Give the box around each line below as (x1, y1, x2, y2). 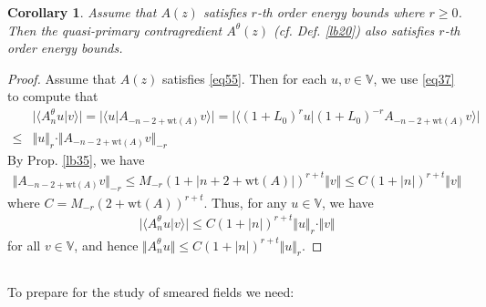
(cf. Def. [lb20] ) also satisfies (274, 20, 435, 39)
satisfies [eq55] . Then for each (161, 68, 327, 87)
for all (7, 235, 41, 254)
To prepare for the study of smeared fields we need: (7, 281, 295, 301)
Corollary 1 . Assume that (7, 3, 157, 21)
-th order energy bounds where (256, 3, 425, 21)
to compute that (7, 87, 98, 106)
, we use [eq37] (373, 68, 455, 87)
